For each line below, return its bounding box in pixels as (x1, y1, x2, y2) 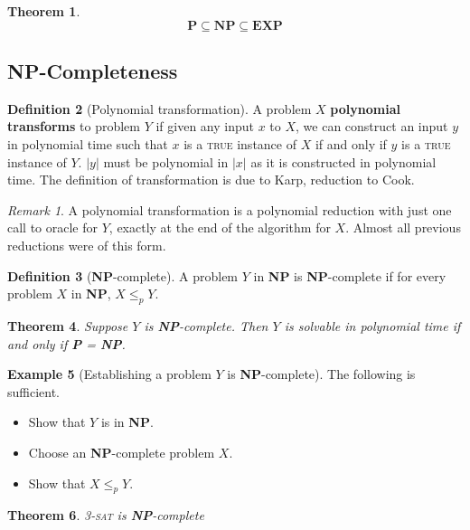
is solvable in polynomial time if (284, 316, 461, 335)
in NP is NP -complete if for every (253, 266, 446, 285)
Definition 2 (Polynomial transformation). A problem (7, 99, 312, 118)
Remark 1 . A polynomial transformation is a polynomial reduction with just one (7, 200, 452, 219)
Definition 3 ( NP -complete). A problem (7, 266, 239, 285)
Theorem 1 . (7, 2, 80, 20)
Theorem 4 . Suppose (7, 316, 128, 335)
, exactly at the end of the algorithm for (108, 218, 331, 237)
